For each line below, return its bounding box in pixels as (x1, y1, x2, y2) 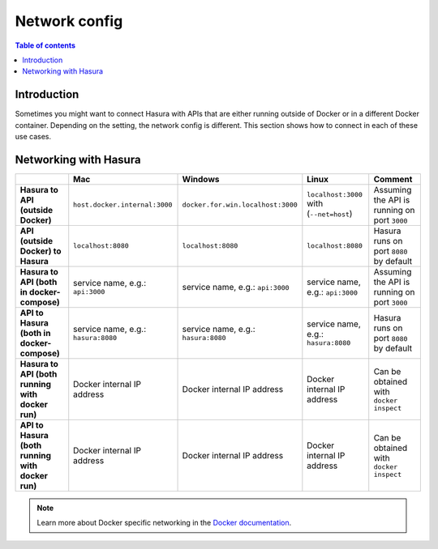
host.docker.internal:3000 (73, 201, 173, 210)
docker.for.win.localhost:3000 (182, 201, 298, 210)
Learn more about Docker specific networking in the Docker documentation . (36, 518, 292, 528)
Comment (373, 173, 413, 185)
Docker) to (19, 245, 62, 257)
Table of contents (15, 40, 76, 50)
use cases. (15, 132, 52, 142)
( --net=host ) (307, 208, 353, 219)
